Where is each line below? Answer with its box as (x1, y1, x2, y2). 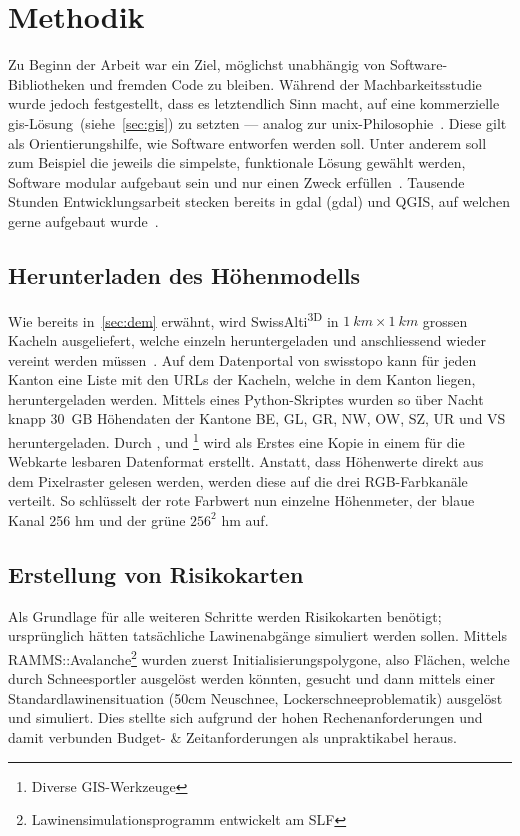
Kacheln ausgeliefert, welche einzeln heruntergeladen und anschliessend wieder (8, 329, 486, 350)
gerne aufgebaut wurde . (8, 210, 159, 231)
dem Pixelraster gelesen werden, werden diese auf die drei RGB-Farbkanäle (8, 470, 468, 491)
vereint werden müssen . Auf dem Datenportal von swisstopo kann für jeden (8, 349, 477, 370)
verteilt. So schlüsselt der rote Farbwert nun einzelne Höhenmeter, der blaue (8, 490, 475, 511)
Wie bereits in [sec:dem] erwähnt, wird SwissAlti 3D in (8, 307, 339, 331)
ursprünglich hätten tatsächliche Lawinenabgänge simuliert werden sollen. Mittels (8, 625, 507, 646)
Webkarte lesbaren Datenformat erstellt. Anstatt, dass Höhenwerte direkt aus (8, 451, 484, 472)
